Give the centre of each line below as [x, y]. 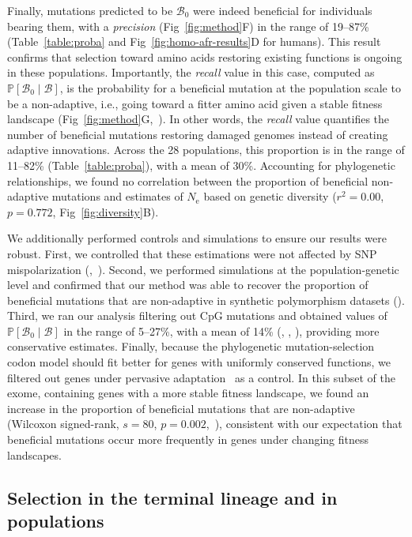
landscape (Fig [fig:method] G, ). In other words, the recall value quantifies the [198, 119]
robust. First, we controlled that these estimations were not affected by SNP [192, 253]
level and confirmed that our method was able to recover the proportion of [188, 285]
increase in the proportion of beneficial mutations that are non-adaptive [181, 408]
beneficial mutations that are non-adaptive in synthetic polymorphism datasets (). [206, 300]
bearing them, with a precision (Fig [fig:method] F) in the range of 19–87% [188, 26]
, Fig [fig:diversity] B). [106, 211]
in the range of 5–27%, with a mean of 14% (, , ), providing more [221, 330]
